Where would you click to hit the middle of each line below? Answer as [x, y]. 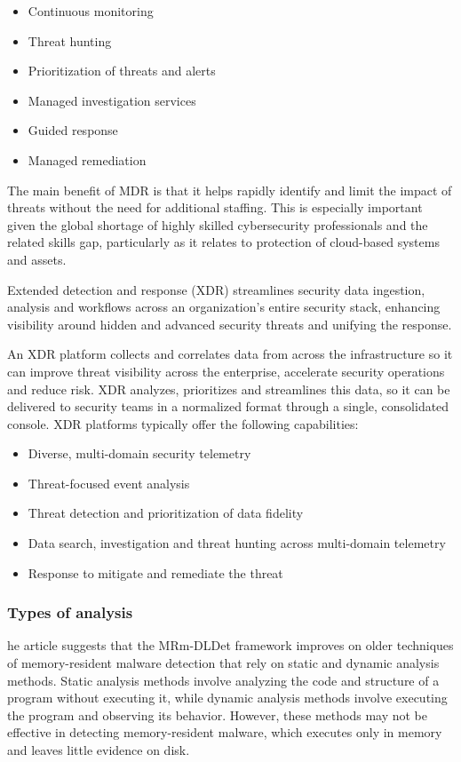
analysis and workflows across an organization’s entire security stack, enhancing [224, 307]
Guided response [73, 130]
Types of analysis [70, 612]
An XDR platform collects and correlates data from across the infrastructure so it [230, 354]
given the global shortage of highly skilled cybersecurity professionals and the [218, 224]
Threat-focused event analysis [109, 483]
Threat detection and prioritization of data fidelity [166, 513]
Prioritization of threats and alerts [122, 71]
